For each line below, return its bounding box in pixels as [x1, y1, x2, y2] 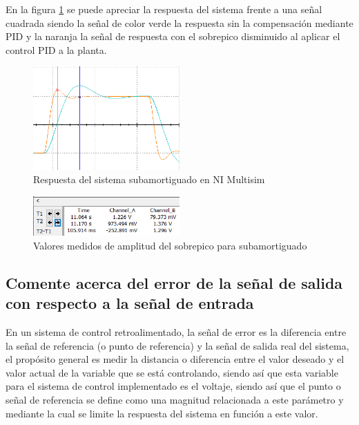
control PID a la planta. [6, 42, 107, 57]
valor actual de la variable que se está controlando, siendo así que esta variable [6, 365, 338, 379]
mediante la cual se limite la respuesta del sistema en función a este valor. [6, 406, 318, 420]
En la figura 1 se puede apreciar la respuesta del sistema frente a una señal [6, 2, 322, 16]
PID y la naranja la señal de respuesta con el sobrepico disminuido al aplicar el [6, 29, 340, 44]
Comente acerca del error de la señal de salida [6, 272, 343, 293]
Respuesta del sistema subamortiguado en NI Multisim [33, 172, 265, 187]
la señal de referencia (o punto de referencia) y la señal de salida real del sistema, [6, 338, 349, 352]
